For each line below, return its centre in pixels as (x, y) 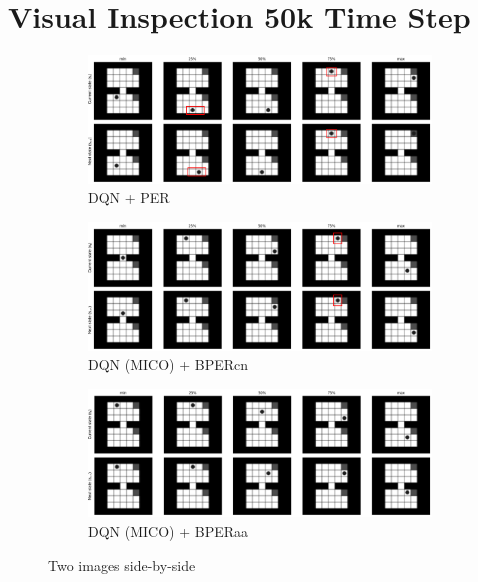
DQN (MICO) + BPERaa (168, 531)
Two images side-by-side (122, 564)
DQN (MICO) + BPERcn (168, 364)
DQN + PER (129, 197)
